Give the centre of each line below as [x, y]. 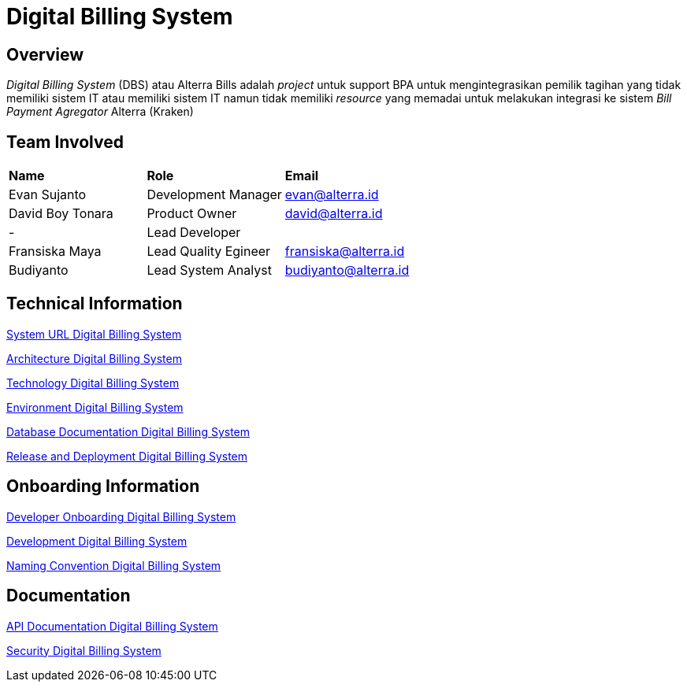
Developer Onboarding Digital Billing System [121, 516]
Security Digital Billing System [84, 650]
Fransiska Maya [55, 252]
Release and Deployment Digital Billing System [127, 456]
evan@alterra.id [332, 195]
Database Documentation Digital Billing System [128, 431]
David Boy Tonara [61, 214]
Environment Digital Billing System [95, 407]
